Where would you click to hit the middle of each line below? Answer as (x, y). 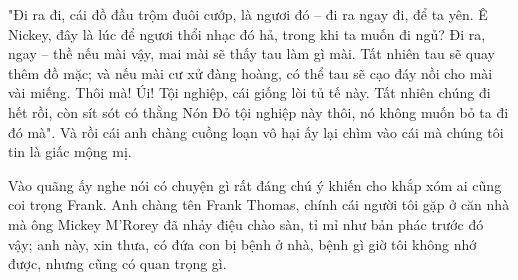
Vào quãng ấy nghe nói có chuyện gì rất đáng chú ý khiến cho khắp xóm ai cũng (255, 184)
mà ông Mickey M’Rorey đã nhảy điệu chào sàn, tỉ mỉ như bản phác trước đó (246, 223)
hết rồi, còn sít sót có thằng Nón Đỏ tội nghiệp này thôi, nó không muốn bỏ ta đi (258, 111)
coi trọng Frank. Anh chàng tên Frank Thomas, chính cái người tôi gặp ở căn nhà (259, 204)
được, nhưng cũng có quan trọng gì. (117, 263)
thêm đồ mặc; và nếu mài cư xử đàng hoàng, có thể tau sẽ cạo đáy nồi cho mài (250, 72)
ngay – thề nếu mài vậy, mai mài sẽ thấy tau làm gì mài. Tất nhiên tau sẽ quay (252, 53)
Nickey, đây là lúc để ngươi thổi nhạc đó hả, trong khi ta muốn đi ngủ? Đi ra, (247, 33)
